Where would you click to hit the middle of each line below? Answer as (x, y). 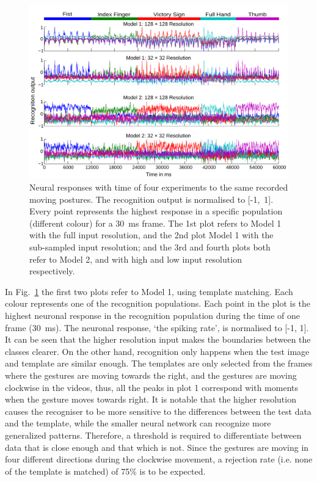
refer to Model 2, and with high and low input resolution (136, 259)
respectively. (52, 271)
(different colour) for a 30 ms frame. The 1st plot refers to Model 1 (155, 223)
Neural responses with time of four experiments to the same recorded (159, 187)
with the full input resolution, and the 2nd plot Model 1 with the (151, 235)
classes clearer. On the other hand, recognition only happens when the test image (157, 351)
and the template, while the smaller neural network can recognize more (138, 423)
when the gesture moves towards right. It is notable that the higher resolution (151, 399)
